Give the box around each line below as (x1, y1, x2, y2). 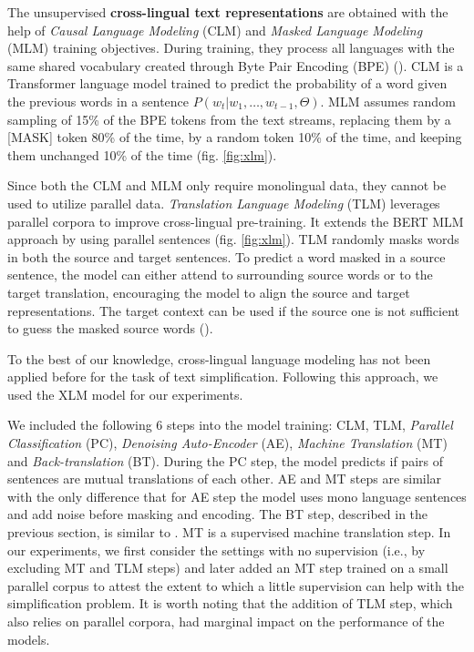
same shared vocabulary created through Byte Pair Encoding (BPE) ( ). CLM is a (7, 56, 464, 75)
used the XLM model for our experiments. (7, 384, 243, 403)
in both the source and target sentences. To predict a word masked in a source (7, 247, 446, 266)
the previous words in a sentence (7, 91, 190, 110)
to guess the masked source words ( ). (7, 319, 213, 338)
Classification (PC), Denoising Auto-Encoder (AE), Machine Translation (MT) (7, 433, 448, 453)
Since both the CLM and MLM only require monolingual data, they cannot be (7, 176, 447, 195)
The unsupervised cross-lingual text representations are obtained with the (7, 3, 448, 21)
